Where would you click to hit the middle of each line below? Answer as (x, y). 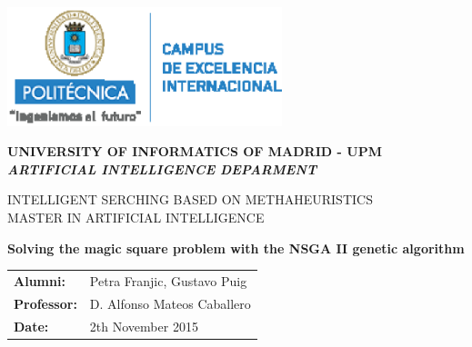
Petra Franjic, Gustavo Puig (168, 280)
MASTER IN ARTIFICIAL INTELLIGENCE (136, 217)
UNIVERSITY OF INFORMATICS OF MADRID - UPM (195, 151)
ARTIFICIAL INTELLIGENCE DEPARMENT (162, 169)
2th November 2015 (144, 326)
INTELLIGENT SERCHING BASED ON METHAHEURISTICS (190, 199)
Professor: (45, 303)
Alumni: (40, 280)
